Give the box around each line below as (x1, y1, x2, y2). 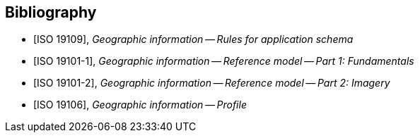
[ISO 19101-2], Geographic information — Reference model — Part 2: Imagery (33, 77, 390, 89)
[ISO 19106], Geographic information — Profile (33, 99, 247, 111)
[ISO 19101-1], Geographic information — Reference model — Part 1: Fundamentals (33, 55, 414, 68)
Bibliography (5, 4, 97, 21)
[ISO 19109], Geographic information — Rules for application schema (33, 33, 354, 46)
